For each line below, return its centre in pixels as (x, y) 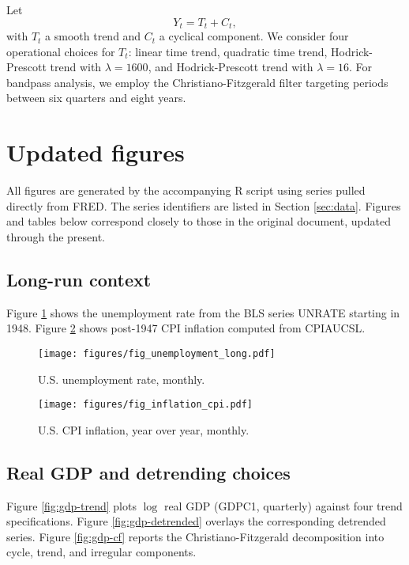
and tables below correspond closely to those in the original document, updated (199, 221)
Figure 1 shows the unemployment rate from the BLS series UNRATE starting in (203, 312)
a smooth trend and (93, 36)
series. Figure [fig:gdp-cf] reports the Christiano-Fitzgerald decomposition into (195, 536)
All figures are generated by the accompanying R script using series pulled (186, 190)
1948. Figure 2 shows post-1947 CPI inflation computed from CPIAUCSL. (186, 328)
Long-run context (79, 279)
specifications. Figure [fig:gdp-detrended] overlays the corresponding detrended (196, 521)
